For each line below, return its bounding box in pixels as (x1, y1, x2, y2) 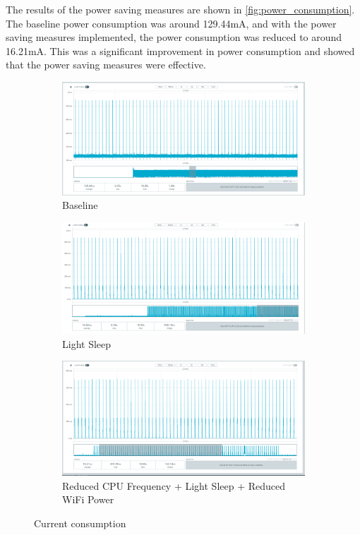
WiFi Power (62, 492, 114, 507)
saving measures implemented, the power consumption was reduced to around (6, 30, 342, 44)
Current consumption (34, 515, 126, 530)
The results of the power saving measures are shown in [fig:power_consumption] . (6, 2, 355, 16)
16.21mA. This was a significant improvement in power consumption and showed (6, 43, 355, 58)
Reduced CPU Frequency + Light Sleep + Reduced (62, 478, 286, 493)
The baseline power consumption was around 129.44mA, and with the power (6, 16, 337, 30)
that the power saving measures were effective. (6, 57, 206, 72)
